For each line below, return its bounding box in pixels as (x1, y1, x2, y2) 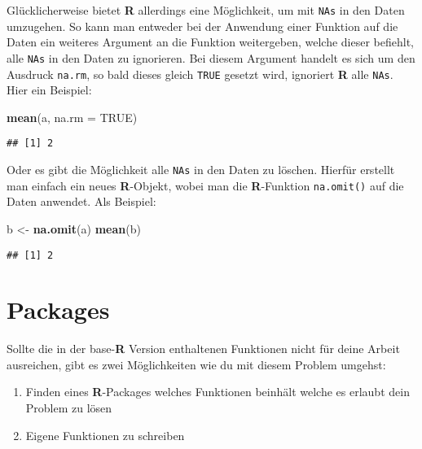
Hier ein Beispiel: (7, 81, 92, 98)
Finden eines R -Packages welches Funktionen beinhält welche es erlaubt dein (25, 383, 410, 400)
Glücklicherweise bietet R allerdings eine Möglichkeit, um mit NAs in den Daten (7, 2, 405, 18)
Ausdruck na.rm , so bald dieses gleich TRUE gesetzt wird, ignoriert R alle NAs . (7, 65, 393, 82)
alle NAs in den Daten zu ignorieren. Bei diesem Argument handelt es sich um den (7, 49, 415, 66)
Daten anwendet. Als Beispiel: (7, 193, 156, 210)
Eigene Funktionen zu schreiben (25, 426, 185, 443)
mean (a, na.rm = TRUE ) (7, 108, 138, 125)
